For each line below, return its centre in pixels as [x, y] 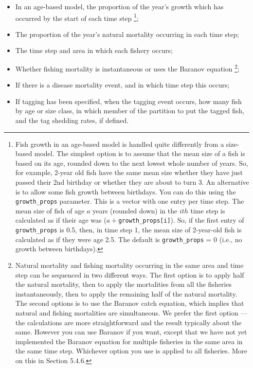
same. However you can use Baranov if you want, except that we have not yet [131, 332]
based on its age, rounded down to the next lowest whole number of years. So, [132, 163]
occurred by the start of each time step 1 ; [77, 17]
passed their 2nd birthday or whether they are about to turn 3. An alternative [132, 182]
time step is [208, 210]
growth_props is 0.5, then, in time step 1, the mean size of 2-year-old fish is [128, 230]
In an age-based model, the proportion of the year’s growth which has [119, 6]
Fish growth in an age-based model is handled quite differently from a [120, 144]
